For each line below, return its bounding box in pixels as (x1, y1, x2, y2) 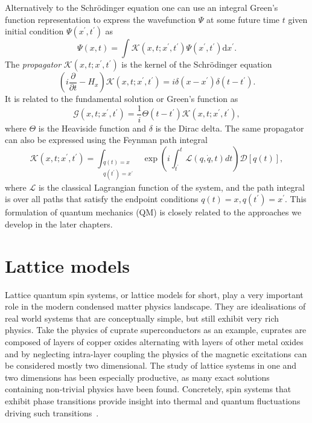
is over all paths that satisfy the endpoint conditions (5, 192, 199, 205)
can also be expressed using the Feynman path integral (5, 133, 208, 146)
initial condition (5, 25, 64, 37)
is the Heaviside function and (38, 121, 147, 134)
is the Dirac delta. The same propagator (155, 121, 304, 134)
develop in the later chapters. (5, 217, 113, 230)
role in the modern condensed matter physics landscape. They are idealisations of (5, 300, 306, 313)
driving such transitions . (5, 406, 99, 419)
